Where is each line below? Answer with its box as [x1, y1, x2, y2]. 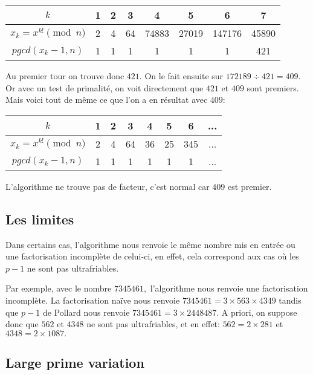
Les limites [5, 209, 74, 228]
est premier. [228, 180, 272, 192]
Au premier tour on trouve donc [5, 70, 124, 82]
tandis [279, 293, 302, 306]
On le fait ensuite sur [144, 70, 224, 82]
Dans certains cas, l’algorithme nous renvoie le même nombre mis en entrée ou [5, 238, 295, 250]
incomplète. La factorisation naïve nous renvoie [5, 293, 180, 306]
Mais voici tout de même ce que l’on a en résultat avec [5, 93, 208, 106]
